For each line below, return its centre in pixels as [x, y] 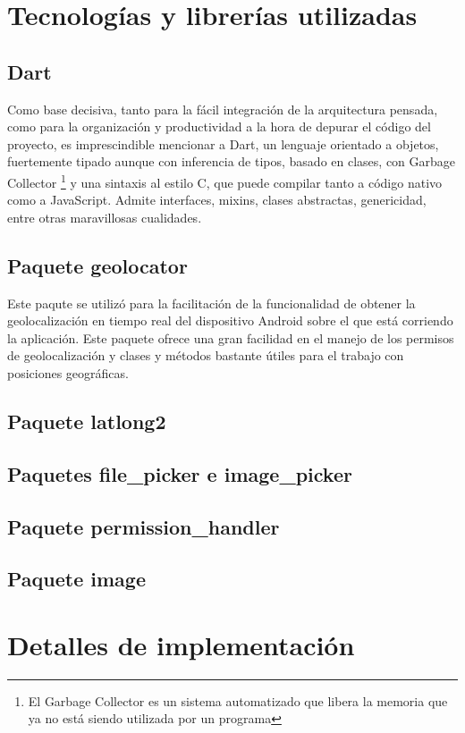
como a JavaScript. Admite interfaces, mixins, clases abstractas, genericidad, [217, 200]
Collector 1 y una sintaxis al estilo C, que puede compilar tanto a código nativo [225, 181]
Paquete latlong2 [87, 421]
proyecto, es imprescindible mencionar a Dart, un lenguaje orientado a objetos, [223, 143]
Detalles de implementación [181, 644]
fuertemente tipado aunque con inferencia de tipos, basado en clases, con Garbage [232, 161]
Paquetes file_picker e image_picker [180, 473]
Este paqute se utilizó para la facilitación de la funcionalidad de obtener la [211, 303]
